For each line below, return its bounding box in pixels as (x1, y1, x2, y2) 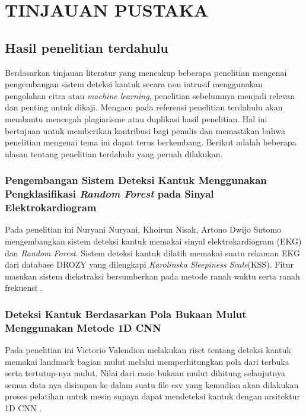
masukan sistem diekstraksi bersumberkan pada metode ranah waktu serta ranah (5, 269, 300, 282)
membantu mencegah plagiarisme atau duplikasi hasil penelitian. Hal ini (5, 112, 267, 125)
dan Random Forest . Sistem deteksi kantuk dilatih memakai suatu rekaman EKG (5, 246, 300, 259)
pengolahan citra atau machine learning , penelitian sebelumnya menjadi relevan (5, 89, 295, 101)
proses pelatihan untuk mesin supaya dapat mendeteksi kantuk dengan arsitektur (5, 390, 301, 402)
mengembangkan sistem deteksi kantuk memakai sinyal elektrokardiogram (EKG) (5, 234, 302, 247)
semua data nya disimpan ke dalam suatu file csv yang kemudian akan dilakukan (5, 378, 299, 390)
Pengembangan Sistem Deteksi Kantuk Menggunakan (5, 173, 267, 188)
